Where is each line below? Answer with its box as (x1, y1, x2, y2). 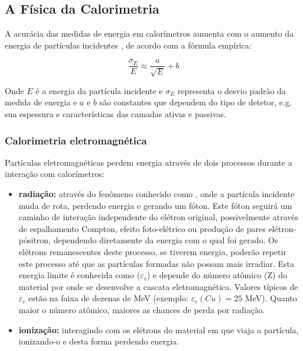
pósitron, (18, 234, 51, 246)
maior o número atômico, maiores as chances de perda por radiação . (18, 303, 265, 315)
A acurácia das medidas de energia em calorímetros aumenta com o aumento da (5, 27, 294, 40)
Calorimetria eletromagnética (5, 133, 147, 147)
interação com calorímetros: (5, 168, 105, 180)
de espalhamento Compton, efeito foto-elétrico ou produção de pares (18, 222, 266, 234)
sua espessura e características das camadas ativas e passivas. (5, 108, 226, 120)
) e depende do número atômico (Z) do (146, 269, 287, 281)
